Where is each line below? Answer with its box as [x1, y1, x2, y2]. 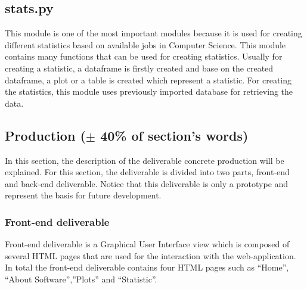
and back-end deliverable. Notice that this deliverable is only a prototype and [5, 177, 289, 189]
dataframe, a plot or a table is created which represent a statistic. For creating [5, 73, 292, 86]
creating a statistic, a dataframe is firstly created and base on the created [5, 61, 274, 74]
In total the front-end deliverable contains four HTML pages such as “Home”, [5, 261, 289, 274]
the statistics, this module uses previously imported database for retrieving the [5, 85, 293, 98]
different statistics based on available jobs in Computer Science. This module [5, 38, 286, 51]
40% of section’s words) [100, 126, 249, 144]
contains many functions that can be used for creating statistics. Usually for [5, 50, 283, 63]
